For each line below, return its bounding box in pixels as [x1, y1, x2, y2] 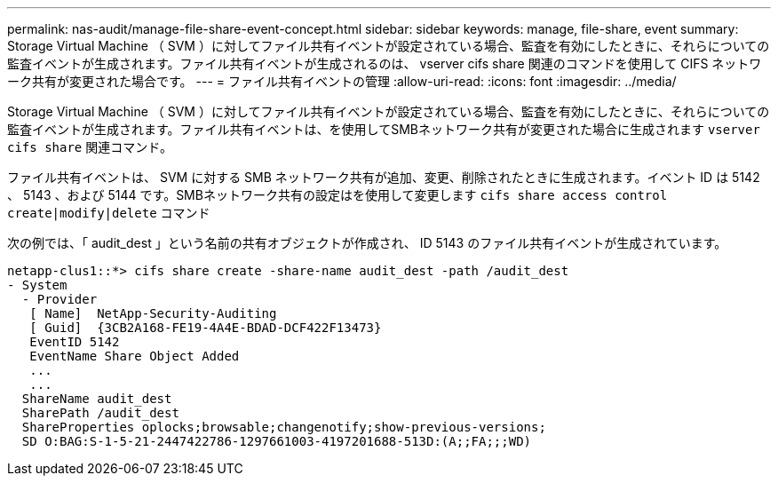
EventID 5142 [29, 335, 120, 349]
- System [7, 278, 67, 292]
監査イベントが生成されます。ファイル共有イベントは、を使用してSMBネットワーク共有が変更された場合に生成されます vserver [7, 122, 760, 137]
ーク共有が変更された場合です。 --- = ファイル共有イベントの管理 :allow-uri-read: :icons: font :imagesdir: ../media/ [7, 74, 677, 89]
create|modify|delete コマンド [7, 205, 210, 220]
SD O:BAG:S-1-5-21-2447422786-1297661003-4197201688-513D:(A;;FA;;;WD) [21, 434, 532, 448]
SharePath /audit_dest [21, 406, 179, 420]
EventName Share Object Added [29, 349, 240, 363]
